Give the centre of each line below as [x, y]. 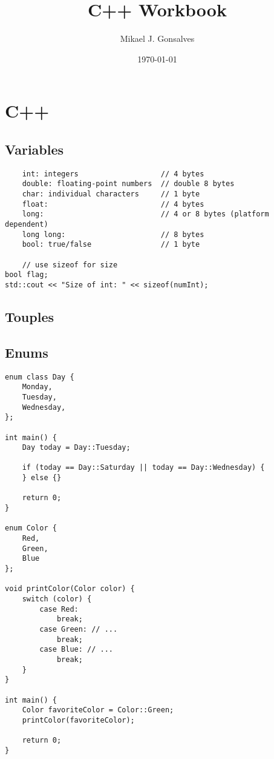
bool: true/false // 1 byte [111, 245]
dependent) [27, 224]
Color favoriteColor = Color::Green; [98, 710]
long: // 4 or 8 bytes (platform [145, 214]
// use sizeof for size [70, 265]
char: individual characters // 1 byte [111, 194]
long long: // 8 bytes [113, 234]
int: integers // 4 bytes [113, 174]
